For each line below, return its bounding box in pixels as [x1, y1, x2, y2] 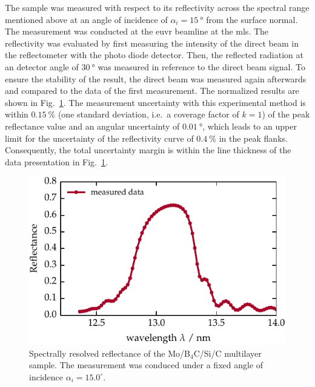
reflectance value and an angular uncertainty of [5, 119, 180, 132]
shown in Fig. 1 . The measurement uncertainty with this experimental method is [5, 96, 306, 108]
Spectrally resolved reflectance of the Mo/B [29, 346, 190, 359]
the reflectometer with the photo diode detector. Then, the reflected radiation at [5, 48, 303, 61]
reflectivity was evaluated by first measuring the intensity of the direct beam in [5, 36, 299, 49]
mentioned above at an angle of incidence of [5, 13, 168, 25]
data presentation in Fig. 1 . [5, 155, 108, 168]
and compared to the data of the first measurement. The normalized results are [5, 84, 299, 97]
